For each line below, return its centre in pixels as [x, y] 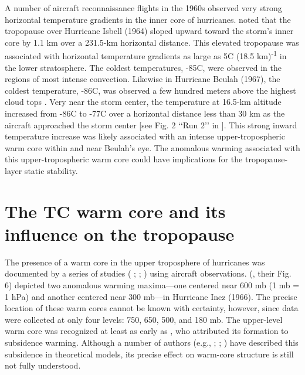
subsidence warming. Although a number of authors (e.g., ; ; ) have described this [152, 342]
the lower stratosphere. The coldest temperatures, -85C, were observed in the [143, 67]
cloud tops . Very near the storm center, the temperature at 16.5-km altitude [143, 102]
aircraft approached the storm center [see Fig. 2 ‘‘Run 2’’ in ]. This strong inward [151, 125]
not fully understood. [43, 365]
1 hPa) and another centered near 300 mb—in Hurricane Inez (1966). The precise [151, 296]
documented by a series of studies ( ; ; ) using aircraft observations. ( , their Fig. [148, 273]
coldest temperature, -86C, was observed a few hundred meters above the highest [150, 90]
